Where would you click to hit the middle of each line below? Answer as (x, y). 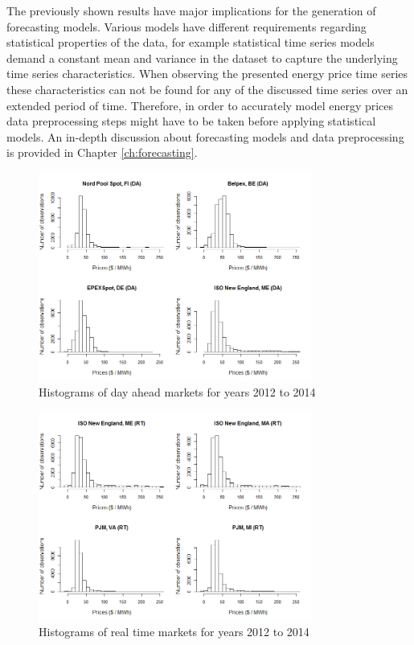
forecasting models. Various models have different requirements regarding (187, 26)
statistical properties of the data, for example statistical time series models (191, 42)
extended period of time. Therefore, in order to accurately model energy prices (200, 105)
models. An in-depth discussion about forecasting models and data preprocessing (205, 136)
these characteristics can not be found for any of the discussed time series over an (207, 89)
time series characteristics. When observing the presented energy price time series (207, 74)
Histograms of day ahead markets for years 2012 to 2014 (177, 392)
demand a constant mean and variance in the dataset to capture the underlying (202, 58)
